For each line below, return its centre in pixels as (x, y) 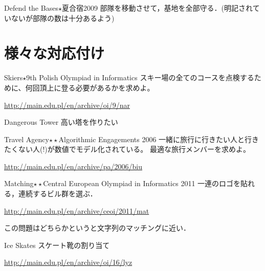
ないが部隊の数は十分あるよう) (63, 18)
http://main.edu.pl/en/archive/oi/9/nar (67, 105)
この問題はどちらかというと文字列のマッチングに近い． (97, 228)
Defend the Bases (31, 8)
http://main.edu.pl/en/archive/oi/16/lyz (68, 262)
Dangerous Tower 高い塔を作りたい (61, 122)
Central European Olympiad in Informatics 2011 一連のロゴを (142, 183)
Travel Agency (27, 139)
